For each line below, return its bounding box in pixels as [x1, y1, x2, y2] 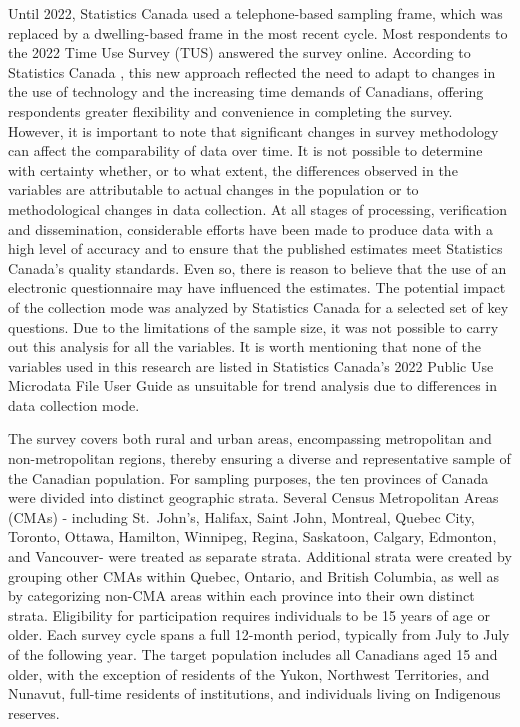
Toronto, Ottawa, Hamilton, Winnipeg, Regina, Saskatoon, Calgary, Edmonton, [8, 526, 497, 547]
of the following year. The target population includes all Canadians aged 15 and [8, 644, 498, 664]
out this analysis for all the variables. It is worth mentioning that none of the [8, 336, 482, 357]
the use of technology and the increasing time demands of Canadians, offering [8, 81, 484, 102]
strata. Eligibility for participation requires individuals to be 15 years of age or [8, 604, 490, 625]
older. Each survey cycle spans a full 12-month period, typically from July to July [8, 624, 510, 645]
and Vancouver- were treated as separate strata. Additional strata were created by [8, 546, 512, 567]
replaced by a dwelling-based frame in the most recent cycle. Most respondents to [8, 22, 508, 43]
